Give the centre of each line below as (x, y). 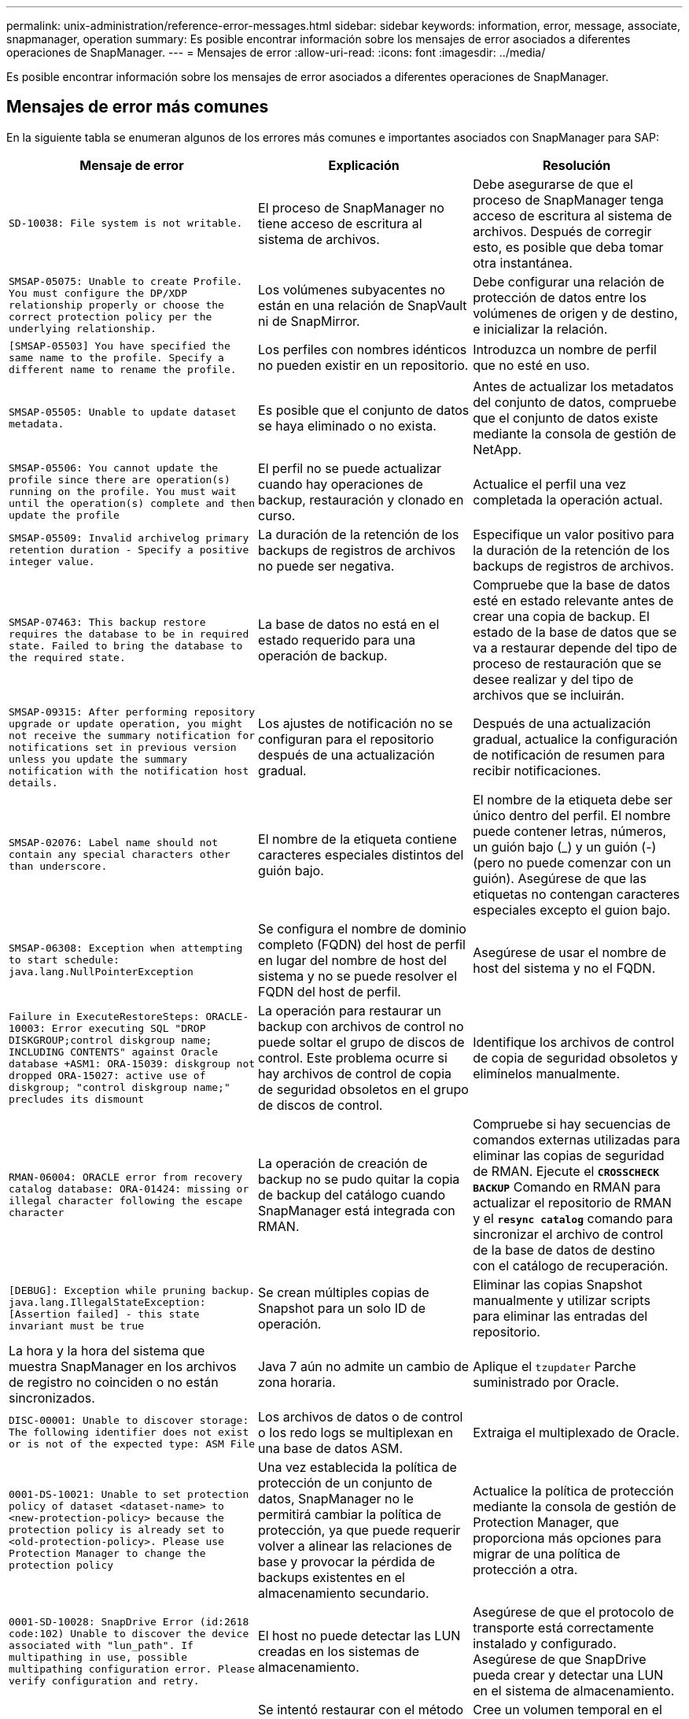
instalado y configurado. (545, 1643)
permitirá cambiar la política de (350, 1514)
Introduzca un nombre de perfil (565, 350)
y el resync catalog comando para (573, 1218)
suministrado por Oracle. (546, 1382)
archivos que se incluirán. (549, 695)
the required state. (67, 657)
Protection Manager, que (546, 1522)
